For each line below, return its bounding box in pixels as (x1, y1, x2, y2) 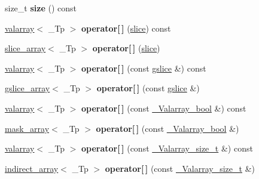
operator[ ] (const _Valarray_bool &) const (81, 101, 246, 114)
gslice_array (5, 82, 50, 94)
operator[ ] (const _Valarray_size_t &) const (81, 142, 253, 155)
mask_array (5, 122, 50, 134)
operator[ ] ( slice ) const (81, 21, 171, 34)
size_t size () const (5, 2, 77, 14)
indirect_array (5, 162, 59, 174)
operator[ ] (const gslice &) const (81, 61, 206, 74)
